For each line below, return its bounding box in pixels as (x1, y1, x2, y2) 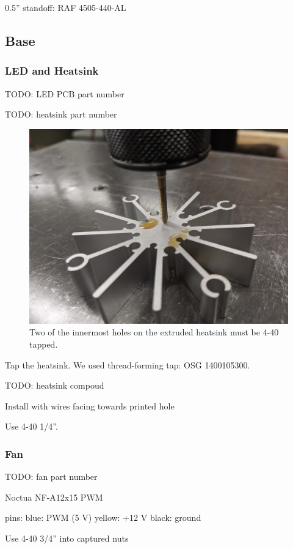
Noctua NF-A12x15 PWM (5, 490, 103, 503)
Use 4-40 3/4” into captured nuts (5, 531, 129, 544)
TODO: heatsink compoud (5, 379, 104, 392)
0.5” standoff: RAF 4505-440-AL (5, 1, 126, 13)
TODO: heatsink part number (5, 108, 117, 121)
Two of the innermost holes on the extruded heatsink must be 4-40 (29, 326, 279, 338)
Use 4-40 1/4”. (5, 420, 58, 433)
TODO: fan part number (5, 470, 98, 483)
